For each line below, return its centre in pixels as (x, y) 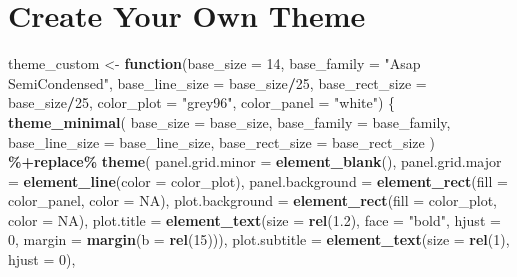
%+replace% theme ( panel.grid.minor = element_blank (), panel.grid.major (255, 161)
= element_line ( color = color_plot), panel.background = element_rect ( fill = (258, 180)
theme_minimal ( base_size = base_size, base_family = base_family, (229, 121)
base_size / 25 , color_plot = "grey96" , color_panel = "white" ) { (202, 102)
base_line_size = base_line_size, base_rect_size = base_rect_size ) (221, 141)
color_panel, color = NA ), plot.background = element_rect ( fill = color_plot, (252, 200)
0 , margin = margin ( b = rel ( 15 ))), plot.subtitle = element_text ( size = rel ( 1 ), (259, 239)
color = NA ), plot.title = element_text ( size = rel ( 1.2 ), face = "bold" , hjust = (254, 219)
